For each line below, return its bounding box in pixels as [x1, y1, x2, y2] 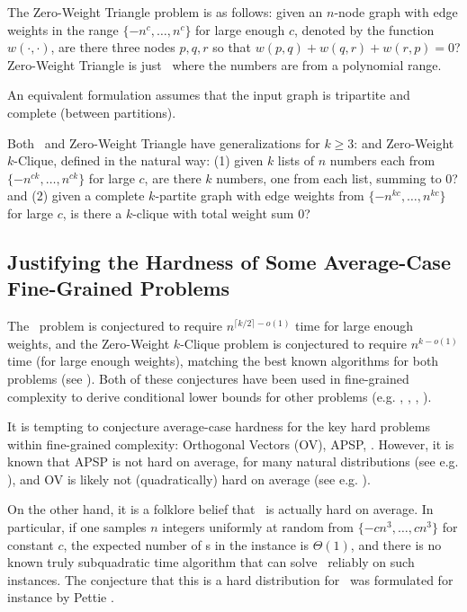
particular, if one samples [7, 518, 147, 537]
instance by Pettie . [7, 588, 114, 607]
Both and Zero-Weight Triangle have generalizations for [7, 133, 320, 152]
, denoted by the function [294, 20, 435, 39]
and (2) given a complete [7, 186, 145, 205]
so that [212, 38, 252, 57]
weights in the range [7, 20, 119, 39]
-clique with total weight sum [132, 203, 294, 222]
